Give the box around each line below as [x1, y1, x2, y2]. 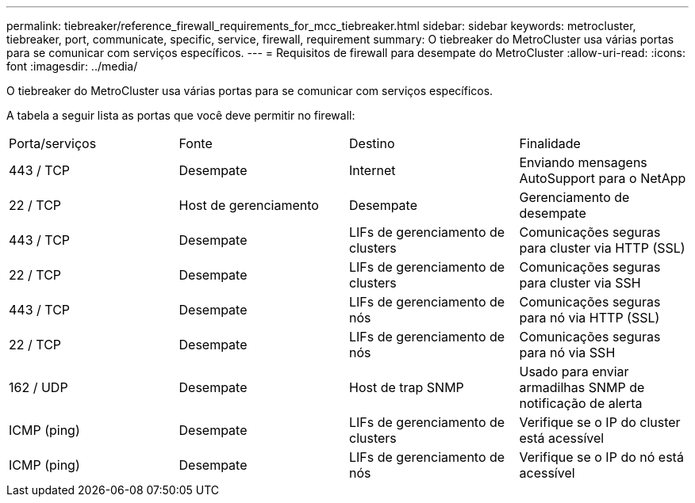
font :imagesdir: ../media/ [6, 59, 138, 73]
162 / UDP [9, 379, 68, 395]
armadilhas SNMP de [519, 379, 645, 395]
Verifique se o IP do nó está [519, 449, 684, 465]
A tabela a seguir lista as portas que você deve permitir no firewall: [6, 109, 355, 122]
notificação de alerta [519, 395, 643, 411]
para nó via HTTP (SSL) [519, 310, 660, 326]
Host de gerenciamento [179, 197, 319, 213]
